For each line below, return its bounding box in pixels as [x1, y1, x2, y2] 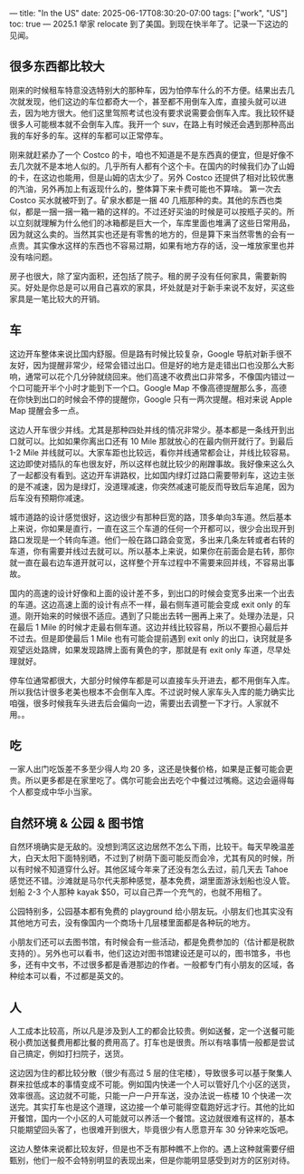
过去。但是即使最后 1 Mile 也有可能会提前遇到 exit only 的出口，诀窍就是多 [16, 632, 293, 643]
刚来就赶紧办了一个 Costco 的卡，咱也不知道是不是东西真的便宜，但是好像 [9, 149, 287, 160]
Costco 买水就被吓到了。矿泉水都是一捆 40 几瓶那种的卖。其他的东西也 [9, 194, 275, 205]
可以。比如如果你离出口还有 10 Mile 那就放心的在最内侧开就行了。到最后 [24, 435, 294, 446]
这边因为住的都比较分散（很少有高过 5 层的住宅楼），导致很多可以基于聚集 [9, 1068, 285, 1079]
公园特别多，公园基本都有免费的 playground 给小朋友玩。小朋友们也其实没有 [9, 906, 294, 917]
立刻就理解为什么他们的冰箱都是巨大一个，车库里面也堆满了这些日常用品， [16, 217, 295, 228]
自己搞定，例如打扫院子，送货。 [9, 1048, 128, 1060]
